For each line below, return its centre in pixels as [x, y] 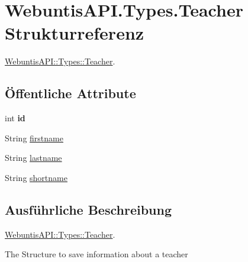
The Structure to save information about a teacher [96, 254]
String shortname [36, 177]
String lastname [33, 158]
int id [15, 118]
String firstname [34, 138]
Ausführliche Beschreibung [88, 209]
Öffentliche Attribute [70, 93]
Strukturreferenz [75, 33]
